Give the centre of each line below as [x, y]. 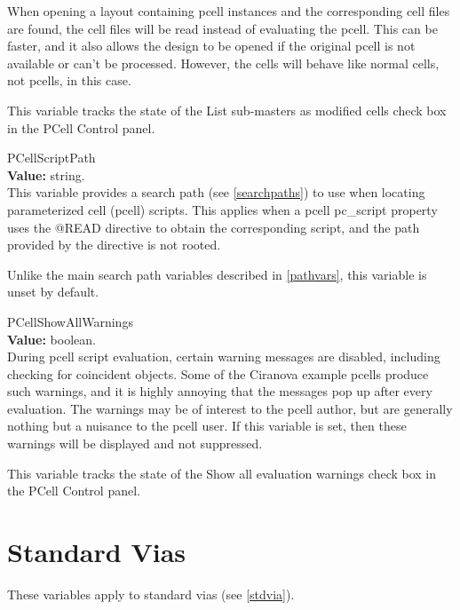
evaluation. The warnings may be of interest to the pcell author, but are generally [230, 408]
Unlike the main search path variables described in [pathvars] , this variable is [217, 274]
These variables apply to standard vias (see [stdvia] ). [151, 594]
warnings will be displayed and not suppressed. [135, 444]
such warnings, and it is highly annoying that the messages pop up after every [220, 391]
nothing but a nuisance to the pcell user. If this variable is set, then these [207, 426]
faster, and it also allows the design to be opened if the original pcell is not [211, 46]
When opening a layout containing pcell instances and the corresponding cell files [229, 11]
